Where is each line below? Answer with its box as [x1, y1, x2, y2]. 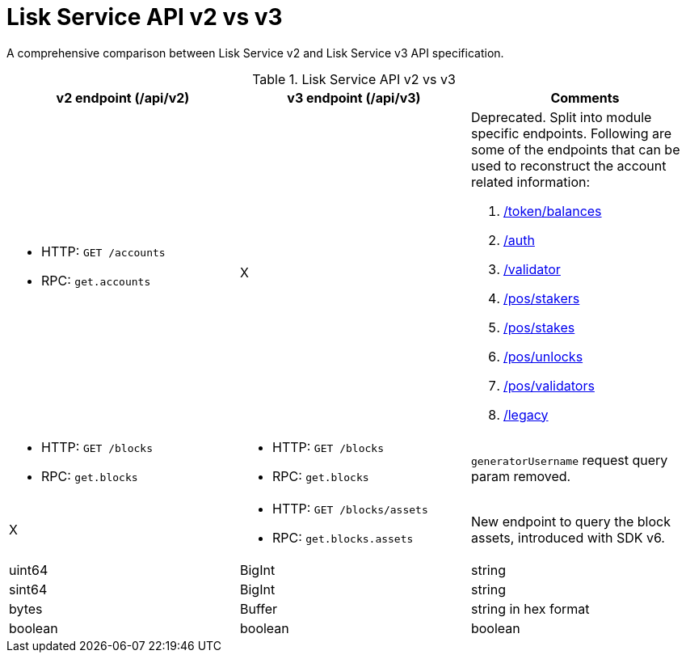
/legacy [503, 406, 549, 423]
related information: [470, 173, 591, 190]
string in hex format [470, 600, 590, 617]
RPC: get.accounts [41, 272, 151, 289]
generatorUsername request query [470, 451, 668, 468]
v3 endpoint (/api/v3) [287, 89, 421, 106]
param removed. [470, 467, 571, 484]
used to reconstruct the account [470, 157, 667, 174]
